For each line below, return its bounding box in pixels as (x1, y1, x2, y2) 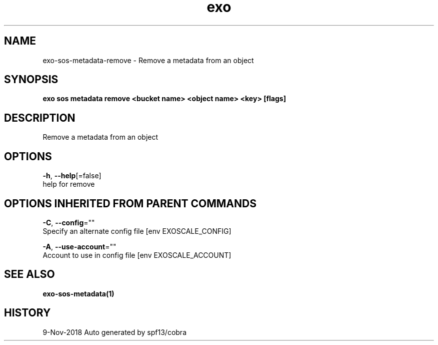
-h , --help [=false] (42, 171, 101, 180)
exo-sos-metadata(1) (42, 289, 114, 298)
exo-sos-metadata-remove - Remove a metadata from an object (42, 56, 254, 65)
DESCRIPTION (4, 111, 75, 124)
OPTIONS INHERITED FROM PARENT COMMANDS (4, 197, 256, 210)
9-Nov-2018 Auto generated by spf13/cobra (42, 327, 186, 336)
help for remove (42, 180, 95, 189)
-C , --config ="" (42, 218, 95, 227)
